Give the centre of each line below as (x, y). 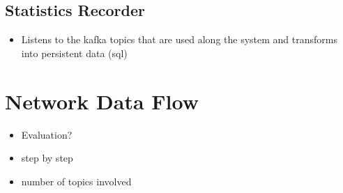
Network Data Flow (102, 101)
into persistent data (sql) (74, 53)
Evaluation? (47, 134)
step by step (47, 158)
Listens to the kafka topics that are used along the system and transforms (179, 39)
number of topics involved (76, 181)
